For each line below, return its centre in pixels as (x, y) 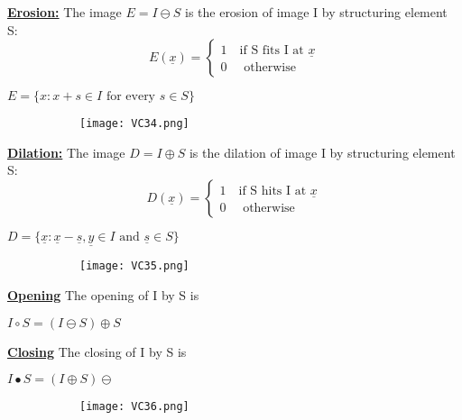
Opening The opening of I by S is (103, 294)
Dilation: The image (66, 152)
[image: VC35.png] (134, 266)
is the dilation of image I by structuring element (322, 152)
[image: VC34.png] (134, 124)
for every (131, 97)
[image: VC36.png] (134, 407)
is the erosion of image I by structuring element (316, 12)
